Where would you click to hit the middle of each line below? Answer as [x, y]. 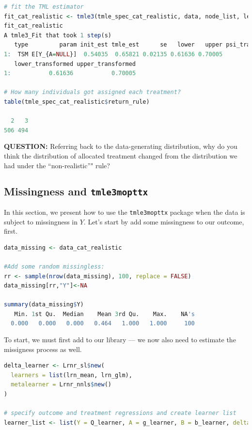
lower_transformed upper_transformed [75, 64]
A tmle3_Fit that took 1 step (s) [58, 35]
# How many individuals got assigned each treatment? [93, 92]
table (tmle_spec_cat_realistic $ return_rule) [77, 102]
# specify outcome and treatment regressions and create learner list [120, 413]
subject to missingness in [41, 221]
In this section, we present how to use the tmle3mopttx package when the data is [125, 212]
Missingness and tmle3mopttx [76, 191]
